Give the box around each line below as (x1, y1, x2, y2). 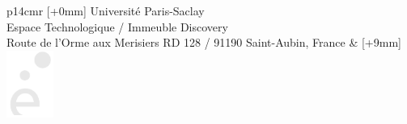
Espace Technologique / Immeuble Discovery (6, 18, 228, 35)
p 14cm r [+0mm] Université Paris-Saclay (6, 2, 205, 19)
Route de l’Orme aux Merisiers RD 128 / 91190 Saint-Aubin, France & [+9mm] (6, 34, 401, 51)
